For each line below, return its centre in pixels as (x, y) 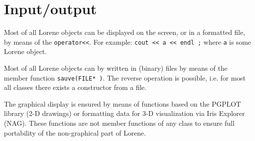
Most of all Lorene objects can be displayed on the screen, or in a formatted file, (125, 32)
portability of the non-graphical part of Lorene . (75, 132)
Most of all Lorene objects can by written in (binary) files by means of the (116, 68)
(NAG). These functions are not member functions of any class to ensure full (119, 123)
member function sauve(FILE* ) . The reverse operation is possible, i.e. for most (125, 77)
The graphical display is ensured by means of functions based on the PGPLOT (123, 103)
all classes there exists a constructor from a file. (75, 87)
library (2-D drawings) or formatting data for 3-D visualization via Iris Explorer (125, 113)
